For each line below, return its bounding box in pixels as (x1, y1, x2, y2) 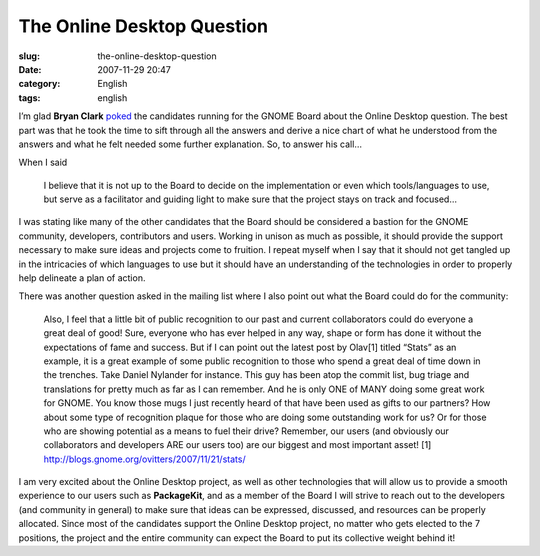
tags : (18, 91, 41, 104)
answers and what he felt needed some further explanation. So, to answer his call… (18, 138, 362, 150)
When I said (18, 156, 68, 169)
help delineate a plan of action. (18, 272, 146, 284)
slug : (18, 50, 40, 62)
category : (18, 78, 61, 90)
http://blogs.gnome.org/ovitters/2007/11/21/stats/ (43, 453, 246, 465)
